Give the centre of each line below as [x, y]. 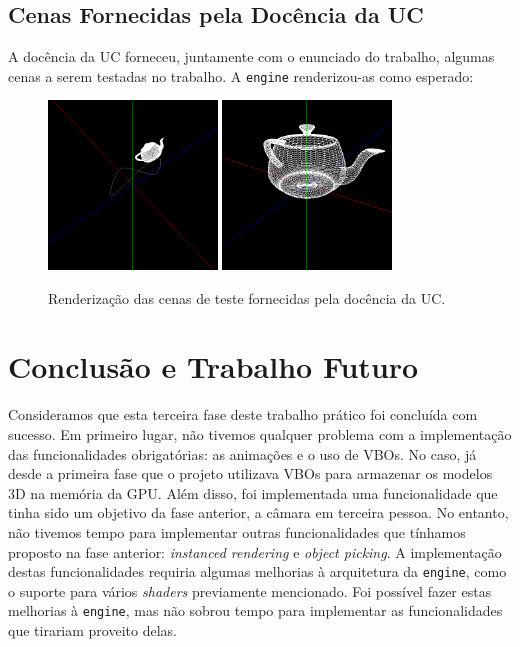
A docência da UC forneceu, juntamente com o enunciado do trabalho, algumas [251, 56]
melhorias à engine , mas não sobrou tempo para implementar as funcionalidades [255, 610]
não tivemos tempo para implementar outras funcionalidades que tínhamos [237, 531]
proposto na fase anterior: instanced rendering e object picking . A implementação [255, 551]
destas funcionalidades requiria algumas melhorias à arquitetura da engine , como [257, 571]
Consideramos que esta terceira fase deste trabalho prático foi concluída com [243, 414]
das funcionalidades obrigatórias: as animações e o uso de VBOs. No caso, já [242, 453]
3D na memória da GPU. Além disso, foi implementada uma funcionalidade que [253, 492]
